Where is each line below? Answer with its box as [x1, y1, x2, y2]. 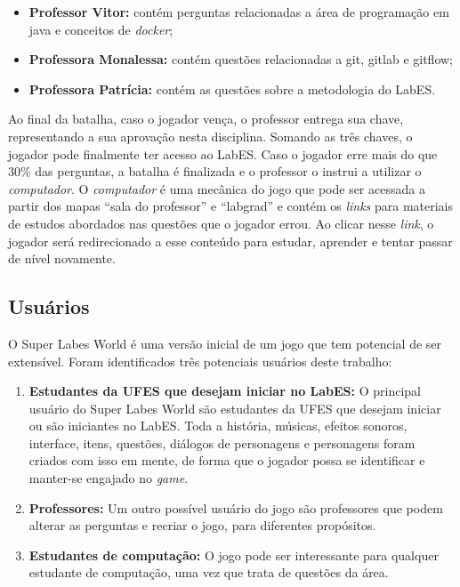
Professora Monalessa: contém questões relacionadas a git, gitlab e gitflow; [28, 50, 454, 68]
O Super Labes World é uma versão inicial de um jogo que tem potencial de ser [8, 334, 442, 352]
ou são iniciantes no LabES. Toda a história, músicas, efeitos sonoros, [28, 416, 408, 435]
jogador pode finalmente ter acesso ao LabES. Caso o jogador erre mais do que [8, 144, 438, 163]
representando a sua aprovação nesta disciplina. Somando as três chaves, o [8, 126, 413, 145]
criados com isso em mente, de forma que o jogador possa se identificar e [28, 451, 425, 470]
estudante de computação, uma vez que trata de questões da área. [28, 563, 389, 582]
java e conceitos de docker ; [28, 20, 174, 38]
